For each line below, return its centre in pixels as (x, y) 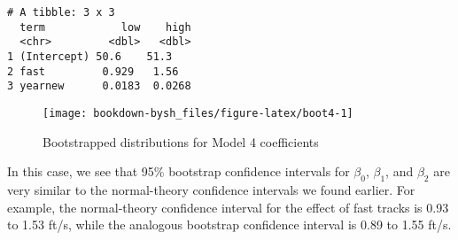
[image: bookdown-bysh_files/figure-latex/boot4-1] (198, 113)
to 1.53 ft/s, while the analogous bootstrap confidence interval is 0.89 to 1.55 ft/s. (229, 225)
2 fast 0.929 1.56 (93, 71)
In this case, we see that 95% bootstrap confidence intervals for (179, 171)
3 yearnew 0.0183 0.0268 (99, 86)
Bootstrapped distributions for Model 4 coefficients (181, 141)
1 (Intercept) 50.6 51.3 (90, 56)
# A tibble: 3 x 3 (61, 12)
